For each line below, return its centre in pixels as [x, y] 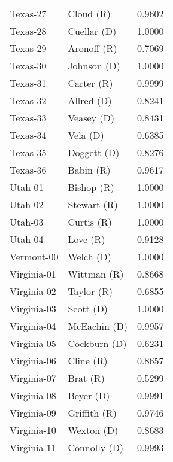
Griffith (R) [92, 413]
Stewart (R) [93, 204]
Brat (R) [86, 378]
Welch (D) [89, 256]
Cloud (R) [89, 13]
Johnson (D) [94, 66]
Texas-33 [28, 118]
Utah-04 [27, 239]
